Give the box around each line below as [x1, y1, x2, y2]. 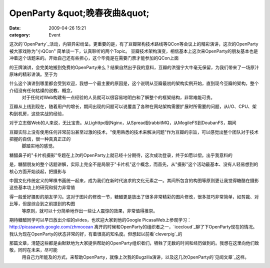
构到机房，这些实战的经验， [9, 110, 66, 116]
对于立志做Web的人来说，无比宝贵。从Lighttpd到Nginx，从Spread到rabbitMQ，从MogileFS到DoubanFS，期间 [9, 120, 237, 126]
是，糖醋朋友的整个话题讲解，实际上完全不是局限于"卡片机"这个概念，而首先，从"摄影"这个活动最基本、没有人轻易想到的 [9, 161, 258, 167]
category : [9, 31, 30, 37]
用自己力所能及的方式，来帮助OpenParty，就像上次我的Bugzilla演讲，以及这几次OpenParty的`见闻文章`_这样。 [21, 254, 249, 260]
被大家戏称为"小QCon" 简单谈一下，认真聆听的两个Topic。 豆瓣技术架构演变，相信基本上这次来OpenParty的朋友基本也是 [9, 48, 258, 54]
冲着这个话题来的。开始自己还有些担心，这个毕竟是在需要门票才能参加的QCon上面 [9, 55, 179, 61]
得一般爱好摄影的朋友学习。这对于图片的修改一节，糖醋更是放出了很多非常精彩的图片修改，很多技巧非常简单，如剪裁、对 [9, 193, 259, 199]
